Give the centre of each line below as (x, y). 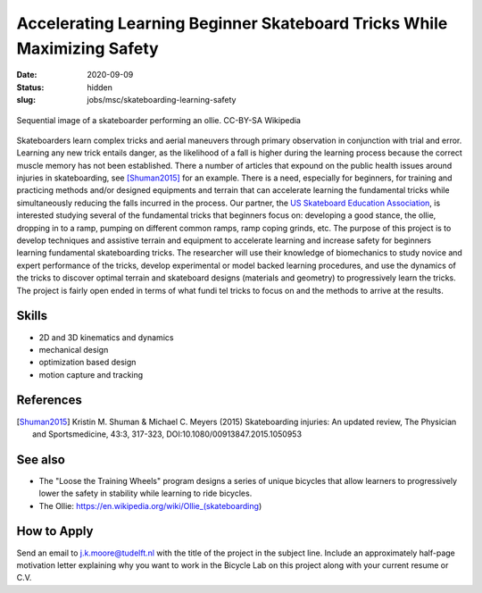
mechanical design (74, 349)
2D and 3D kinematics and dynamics (106, 337)
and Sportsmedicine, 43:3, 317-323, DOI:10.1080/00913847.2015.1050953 (167, 434)
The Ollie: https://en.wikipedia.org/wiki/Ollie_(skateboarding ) (150, 505)
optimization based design (87, 363)
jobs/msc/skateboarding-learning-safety (162, 100)
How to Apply (55, 531)
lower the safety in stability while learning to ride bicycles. (145, 493)
